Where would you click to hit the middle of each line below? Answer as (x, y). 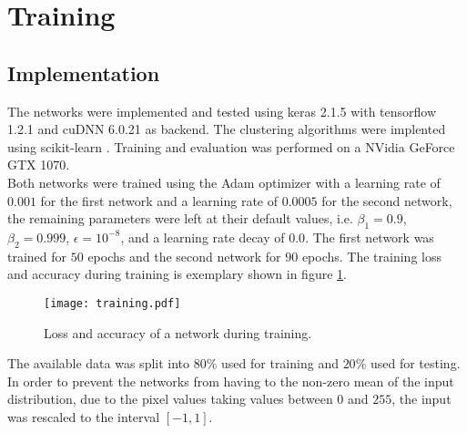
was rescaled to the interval (84, 416)
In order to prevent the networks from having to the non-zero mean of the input (231, 381)
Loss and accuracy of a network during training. (178, 332)
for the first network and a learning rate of (159, 200)
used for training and (280, 363)
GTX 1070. (39, 165)
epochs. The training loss (371, 256)
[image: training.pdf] (112, 303)
